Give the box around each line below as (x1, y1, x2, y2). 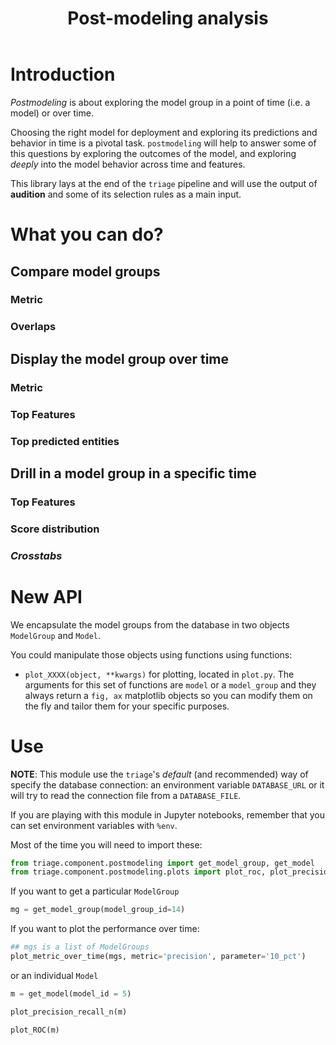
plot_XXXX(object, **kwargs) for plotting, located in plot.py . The (24, 668, 295, 680)
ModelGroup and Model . (10, 629, 102, 641)
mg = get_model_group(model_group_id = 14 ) (10, 905, 186, 915)
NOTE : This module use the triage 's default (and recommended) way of (10, 768, 309, 780)
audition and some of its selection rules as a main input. (10, 188, 242, 200)
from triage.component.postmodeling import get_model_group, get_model (10, 858, 315, 868)
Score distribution (10, 522, 100, 536)
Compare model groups (10, 263, 161, 280)
